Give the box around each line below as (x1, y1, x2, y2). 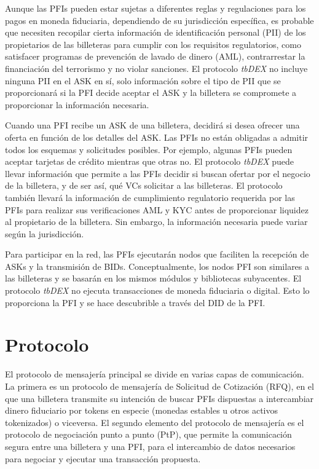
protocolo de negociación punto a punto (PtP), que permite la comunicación (5, 428, 292, 441)
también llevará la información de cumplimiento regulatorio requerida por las (5, 191, 295, 203)
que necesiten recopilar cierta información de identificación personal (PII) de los (5, 26, 306, 39)
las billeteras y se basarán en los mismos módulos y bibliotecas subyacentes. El (5, 272, 302, 285)
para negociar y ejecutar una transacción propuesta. (5, 452, 201, 465)
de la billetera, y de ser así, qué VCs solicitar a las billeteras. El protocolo (5, 179, 283, 192)
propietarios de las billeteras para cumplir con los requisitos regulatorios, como (5, 37, 301, 50)
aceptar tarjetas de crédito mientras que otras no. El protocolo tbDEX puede (5, 155, 294, 168)
